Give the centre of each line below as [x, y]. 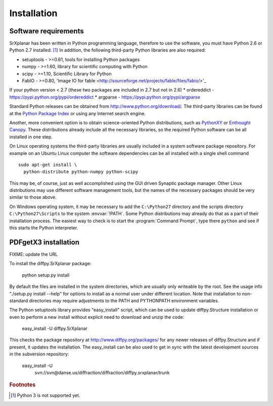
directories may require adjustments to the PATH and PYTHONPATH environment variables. [124, 300]
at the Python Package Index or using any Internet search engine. [78, 113]
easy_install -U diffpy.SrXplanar [55, 329]
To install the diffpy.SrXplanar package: [50, 264]
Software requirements [47, 31]
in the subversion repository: [39, 354]
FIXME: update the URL [34, 254]
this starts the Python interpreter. [44, 228]
